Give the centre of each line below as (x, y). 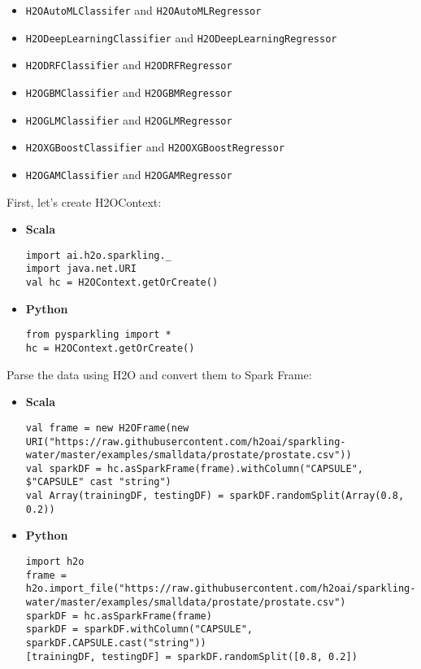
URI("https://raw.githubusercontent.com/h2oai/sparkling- (186, 442)
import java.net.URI (81, 269)
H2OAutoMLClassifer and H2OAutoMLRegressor (143, 10)
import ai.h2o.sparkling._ (98, 255)
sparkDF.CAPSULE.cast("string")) (116, 643)
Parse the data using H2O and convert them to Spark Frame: (159, 374)
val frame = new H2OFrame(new (107, 428)
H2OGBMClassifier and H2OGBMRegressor (129, 92)
